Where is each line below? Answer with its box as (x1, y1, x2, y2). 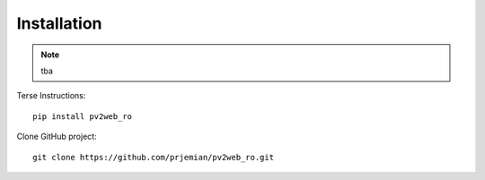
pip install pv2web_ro (32, 111, 133, 121)
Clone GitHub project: (16, 131, 98, 142)
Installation (16, 13, 102, 33)
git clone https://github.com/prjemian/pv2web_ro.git (32, 152, 274, 162)
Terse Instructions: (16, 90, 86, 101)
